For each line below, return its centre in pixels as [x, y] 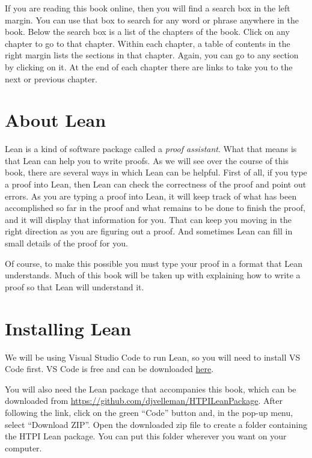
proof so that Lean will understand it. [75, 286]
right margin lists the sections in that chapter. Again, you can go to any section [152, 55]
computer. [23, 447]
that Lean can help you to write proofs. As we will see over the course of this [147, 160]
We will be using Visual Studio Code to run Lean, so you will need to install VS [153, 357]
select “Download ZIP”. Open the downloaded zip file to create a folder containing [156, 424]
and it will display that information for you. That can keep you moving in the [148, 219]
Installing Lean [68, 328]
